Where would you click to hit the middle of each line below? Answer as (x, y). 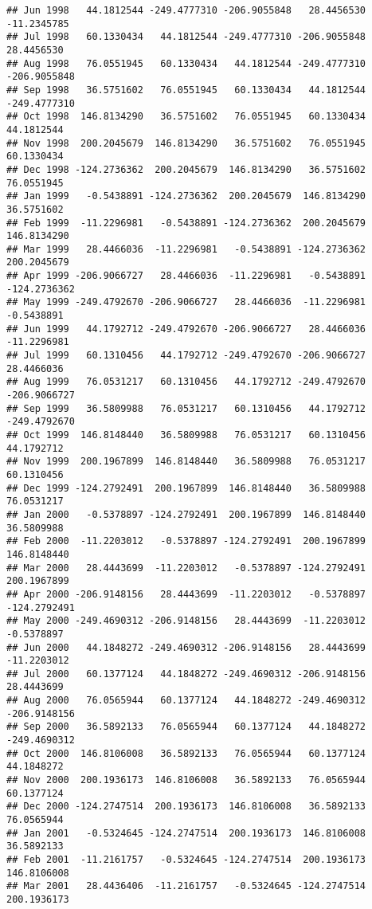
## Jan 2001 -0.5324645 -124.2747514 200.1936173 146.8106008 (186, 833)
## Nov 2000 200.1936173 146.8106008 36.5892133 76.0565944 (186, 780)
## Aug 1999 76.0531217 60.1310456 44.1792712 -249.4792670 (186, 382)
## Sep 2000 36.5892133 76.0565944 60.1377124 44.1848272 (186, 727)
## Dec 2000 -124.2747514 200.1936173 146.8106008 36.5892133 (186, 807)
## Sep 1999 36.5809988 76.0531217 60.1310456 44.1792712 (186, 408)
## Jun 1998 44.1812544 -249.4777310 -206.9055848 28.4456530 (186, 10)
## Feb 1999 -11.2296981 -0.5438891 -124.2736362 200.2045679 (186, 223)
